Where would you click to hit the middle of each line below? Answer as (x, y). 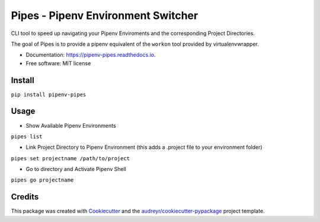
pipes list (27, 136)
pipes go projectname (42, 180)
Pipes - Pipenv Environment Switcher (105, 15)
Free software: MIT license (58, 63)
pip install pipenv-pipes (49, 94)
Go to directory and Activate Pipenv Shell (76, 169)
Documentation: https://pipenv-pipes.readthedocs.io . (91, 55)
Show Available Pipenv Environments (71, 125)
